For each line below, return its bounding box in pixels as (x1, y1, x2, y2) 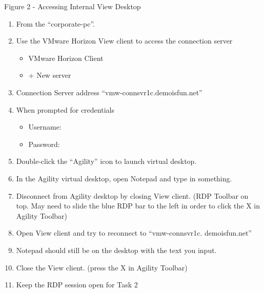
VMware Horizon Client (28, 52, 104, 63)
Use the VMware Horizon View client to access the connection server (16, 35, 233, 46)
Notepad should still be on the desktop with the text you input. (16, 244, 217, 255)
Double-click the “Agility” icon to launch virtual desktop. (16, 156, 197, 166)
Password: (28, 138, 60, 149)
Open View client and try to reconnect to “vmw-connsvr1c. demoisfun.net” (16, 227, 252, 238)
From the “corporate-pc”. (16, 18, 95, 29)
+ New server (28, 70, 71, 80)
